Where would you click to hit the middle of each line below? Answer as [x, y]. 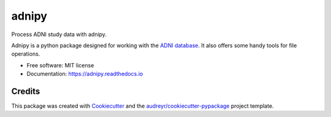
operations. [26, 54]
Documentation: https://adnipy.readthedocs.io [85, 74]
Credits [26, 91]
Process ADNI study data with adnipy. [59, 34]
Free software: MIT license [60, 65]
